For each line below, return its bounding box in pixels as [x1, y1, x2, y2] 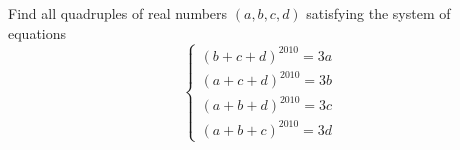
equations [8, 22, 67, 43]
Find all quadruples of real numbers [8, 3, 228, 23]
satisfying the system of [306, 3, 451, 23]
